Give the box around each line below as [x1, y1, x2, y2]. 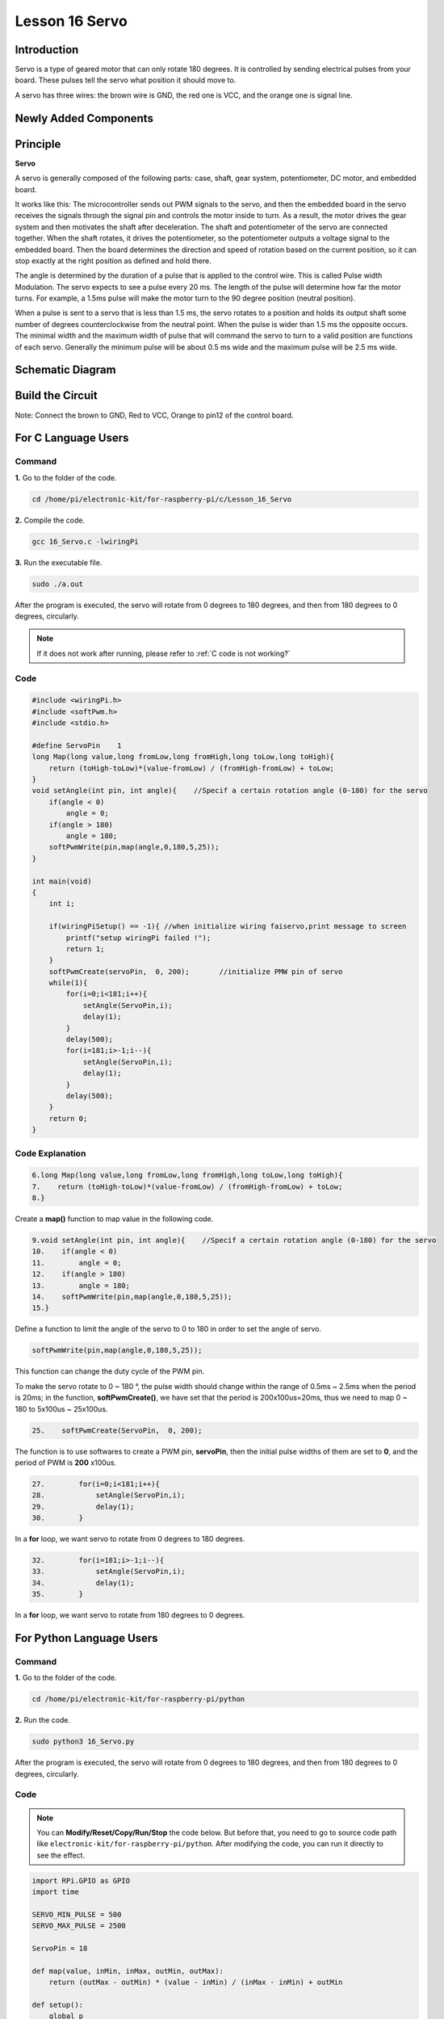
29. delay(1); [31, 1502, 135, 1511]
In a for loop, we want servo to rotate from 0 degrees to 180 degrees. [15, 1534, 245, 1544]
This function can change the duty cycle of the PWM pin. [15, 1366, 205, 1376]
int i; [48, 899, 75, 909]
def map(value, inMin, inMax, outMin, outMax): [31, 1967, 224, 1975]
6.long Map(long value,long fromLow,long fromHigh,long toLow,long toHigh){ [31, 1171, 343, 1180]
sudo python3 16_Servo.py [31, 1737, 135, 1746]
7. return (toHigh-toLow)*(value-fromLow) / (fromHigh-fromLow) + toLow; [31, 1182, 343, 1191]
